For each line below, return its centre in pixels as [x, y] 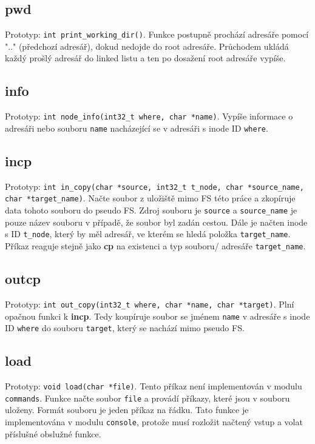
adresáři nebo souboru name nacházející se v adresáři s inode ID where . [137, 128]
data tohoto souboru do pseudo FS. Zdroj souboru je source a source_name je [151, 210]
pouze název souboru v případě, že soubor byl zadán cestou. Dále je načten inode [156, 222]
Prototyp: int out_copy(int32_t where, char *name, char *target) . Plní [150, 304]
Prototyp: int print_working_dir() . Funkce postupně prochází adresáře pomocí [157, 34]
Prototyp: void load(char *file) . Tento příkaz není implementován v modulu [154, 386]
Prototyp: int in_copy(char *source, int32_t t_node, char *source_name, [154, 186]
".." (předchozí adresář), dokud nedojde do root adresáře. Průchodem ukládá [147, 46]
